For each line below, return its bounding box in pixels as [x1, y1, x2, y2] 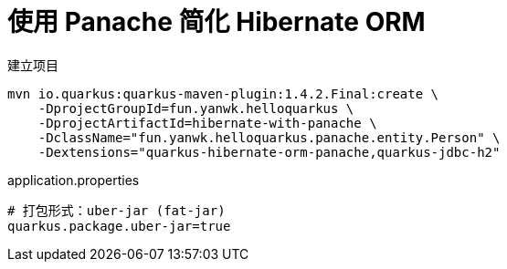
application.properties [7, 171, 140, 188]
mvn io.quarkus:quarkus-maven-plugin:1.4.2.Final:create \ [7, 86, 439, 101]
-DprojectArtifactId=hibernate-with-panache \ [37, 115, 377, 130]
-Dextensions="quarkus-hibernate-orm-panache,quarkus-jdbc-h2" [37, 144, 501, 160]
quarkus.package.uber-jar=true [7, 218, 231, 233]
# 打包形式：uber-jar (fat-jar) [7, 202, 226, 218]
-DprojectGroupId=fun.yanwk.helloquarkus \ [37, 100, 354, 116]
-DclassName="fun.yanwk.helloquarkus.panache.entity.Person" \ [37, 129, 501, 145]
